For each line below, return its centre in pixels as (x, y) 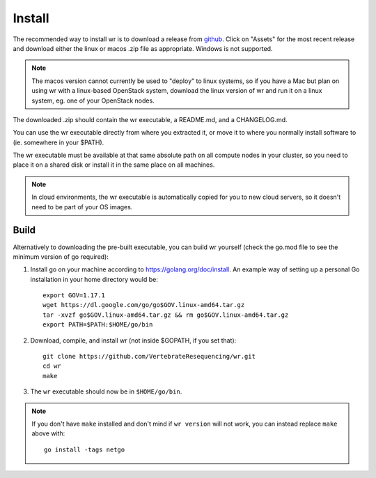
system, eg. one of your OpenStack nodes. (93, 100)
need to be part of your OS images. (82, 207)
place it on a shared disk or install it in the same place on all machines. (114, 165)
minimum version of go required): (61, 256)
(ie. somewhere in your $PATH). (58, 142)
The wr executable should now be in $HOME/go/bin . (106, 391)
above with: (48, 433)
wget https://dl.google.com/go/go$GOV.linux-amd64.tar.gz (144, 305)
